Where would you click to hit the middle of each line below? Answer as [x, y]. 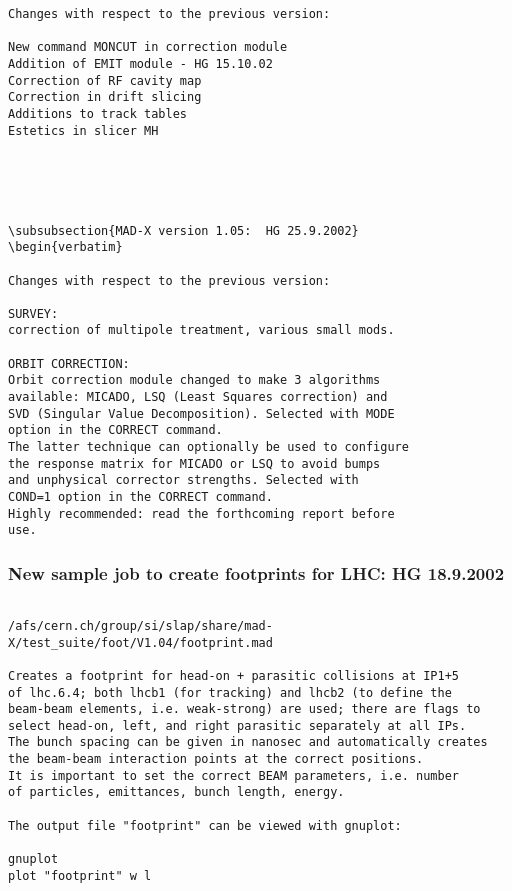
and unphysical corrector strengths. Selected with [183, 480]
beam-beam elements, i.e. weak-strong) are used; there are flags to [244, 709]
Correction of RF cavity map [105, 80]
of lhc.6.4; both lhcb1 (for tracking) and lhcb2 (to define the [230, 692]
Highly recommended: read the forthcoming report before [201, 513]
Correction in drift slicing [105, 97]
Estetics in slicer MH [83, 130]
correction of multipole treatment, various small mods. [201, 330]
